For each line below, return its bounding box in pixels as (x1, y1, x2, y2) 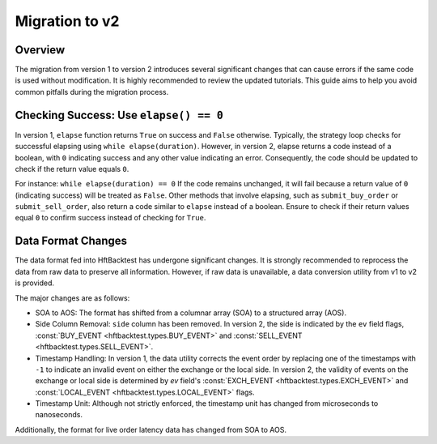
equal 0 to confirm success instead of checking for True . (15, 213, 206, 223)
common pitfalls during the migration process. (15, 87, 169, 96)
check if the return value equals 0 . (15, 164, 129, 173)
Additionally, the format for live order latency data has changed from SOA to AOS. (15, 425, 287, 434)
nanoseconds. (35, 410, 83, 420)
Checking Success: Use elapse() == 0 (15, 108, 224, 122)
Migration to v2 (15, 12, 120, 30)
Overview (15, 43, 66, 57)
